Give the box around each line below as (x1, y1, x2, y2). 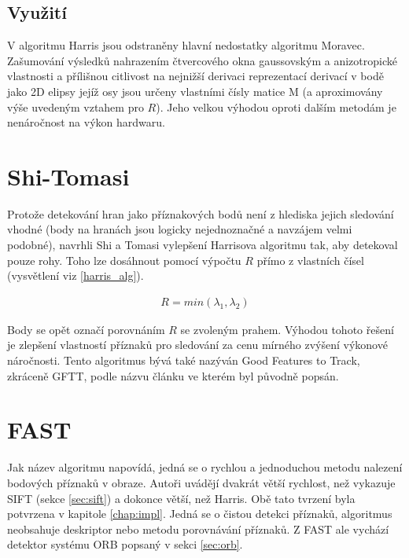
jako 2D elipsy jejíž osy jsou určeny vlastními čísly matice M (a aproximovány (7, 83, 383, 99)
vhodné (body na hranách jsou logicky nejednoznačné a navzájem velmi (7, 221, 352, 237)
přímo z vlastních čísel (256, 251, 364, 268)
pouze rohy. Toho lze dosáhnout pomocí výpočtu (7, 251, 241, 268)
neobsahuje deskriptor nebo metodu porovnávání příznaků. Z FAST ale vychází (7, 520, 389, 537)
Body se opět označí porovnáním (7, 321, 165, 337)
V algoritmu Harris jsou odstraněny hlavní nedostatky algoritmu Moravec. (7, 37, 365, 53)
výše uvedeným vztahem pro (7, 98, 144, 115)
